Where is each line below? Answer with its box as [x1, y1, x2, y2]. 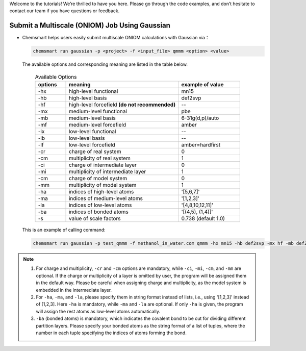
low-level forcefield [68, 141, 115, 148]
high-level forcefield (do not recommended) [68, 101, 176, 108]
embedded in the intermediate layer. [36, 287, 112, 293]
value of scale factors [68, 215, 121, 222]
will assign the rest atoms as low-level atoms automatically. [36, 308, 161, 314]
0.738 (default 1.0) [181, 215, 225, 222]
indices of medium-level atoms [68, 195, 143, 202]
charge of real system [68, 148, 121, 155]
